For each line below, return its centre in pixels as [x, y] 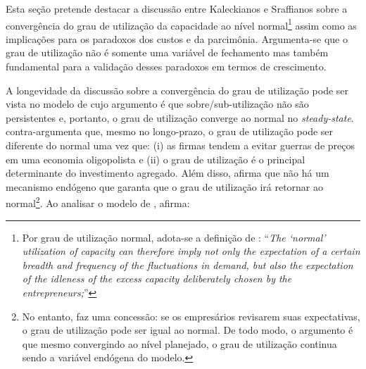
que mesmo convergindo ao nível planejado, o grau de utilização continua [179, 343]
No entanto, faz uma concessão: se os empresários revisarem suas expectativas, [191, 316]
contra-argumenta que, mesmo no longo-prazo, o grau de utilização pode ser [170, 131]
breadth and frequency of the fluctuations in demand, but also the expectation [188, 264]
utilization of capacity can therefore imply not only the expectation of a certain [191, 251]
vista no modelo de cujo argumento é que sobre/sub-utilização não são [157, 104]
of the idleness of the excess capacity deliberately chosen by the [157, 279]
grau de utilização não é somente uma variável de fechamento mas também [167, 52]
